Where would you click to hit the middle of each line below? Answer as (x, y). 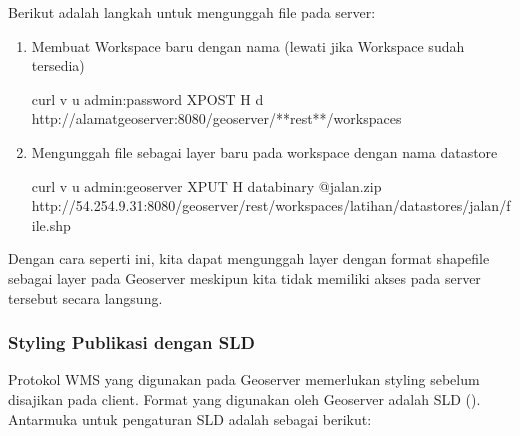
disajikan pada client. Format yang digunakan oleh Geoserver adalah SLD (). (244, 398)
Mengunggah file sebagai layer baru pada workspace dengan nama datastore (264, 151)
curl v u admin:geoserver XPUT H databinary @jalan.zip (206, 185)
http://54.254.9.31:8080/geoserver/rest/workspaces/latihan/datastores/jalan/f (271, 205)
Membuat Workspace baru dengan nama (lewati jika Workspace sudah (248, 45)
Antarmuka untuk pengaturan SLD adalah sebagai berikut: (190, 418)
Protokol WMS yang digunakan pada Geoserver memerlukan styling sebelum (244, 379)
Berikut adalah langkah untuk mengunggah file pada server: (192, 12)
